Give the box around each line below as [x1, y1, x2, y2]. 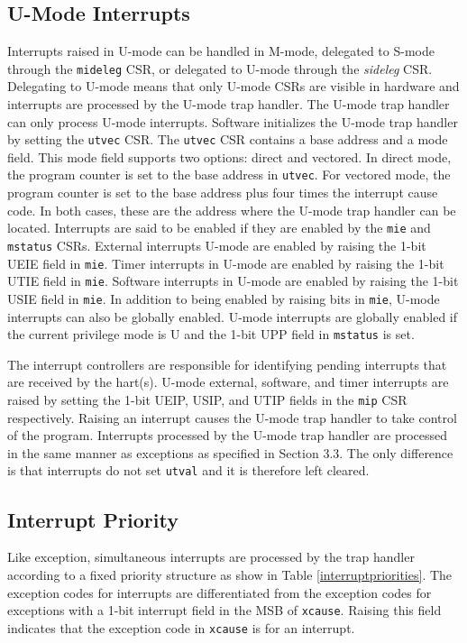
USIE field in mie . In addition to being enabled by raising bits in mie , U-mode [7, 289, 440, 308]
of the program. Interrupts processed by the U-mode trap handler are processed [7, 426, 448, 445]
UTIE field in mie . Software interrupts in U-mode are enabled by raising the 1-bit [7, 271, 459, 290]
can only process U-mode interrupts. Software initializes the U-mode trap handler [7, 112, 458, 131]
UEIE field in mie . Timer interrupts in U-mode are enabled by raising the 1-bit [7, 253, 444, 272]
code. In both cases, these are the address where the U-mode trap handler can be [7, 200, 456, 219]
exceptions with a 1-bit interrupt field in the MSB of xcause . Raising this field [7, 601, 442, 620]
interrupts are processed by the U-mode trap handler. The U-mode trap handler [7, 95, 450, 114]
